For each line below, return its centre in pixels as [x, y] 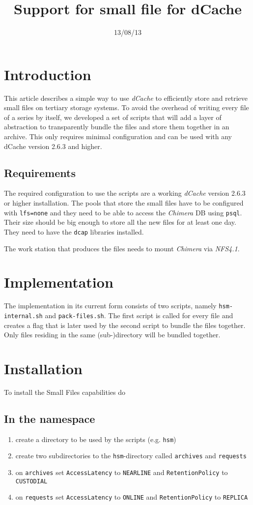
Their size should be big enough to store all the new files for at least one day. [120, 222]
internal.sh [23, 316]
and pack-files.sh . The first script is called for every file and [139, 315]
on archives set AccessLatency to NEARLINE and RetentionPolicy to [122, 472]
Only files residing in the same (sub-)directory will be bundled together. [112, 335]
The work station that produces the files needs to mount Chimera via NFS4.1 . [122, 248]
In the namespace [50, 418]
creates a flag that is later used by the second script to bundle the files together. [125, 325]
